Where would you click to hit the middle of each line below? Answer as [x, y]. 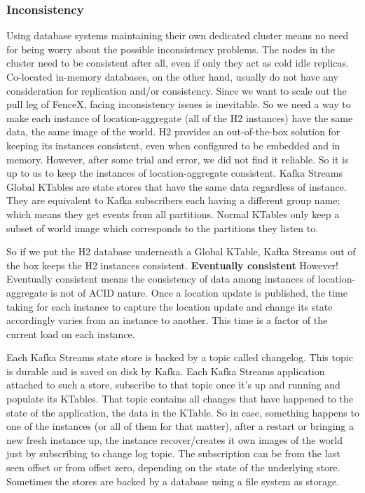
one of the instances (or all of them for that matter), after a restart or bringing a [180, 426]
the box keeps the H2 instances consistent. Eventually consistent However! [172, 265]
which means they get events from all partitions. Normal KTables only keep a [173, 214]
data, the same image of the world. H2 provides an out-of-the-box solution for [173, 131]
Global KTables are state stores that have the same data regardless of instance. [177, 186]
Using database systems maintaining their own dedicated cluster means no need [178, 35]
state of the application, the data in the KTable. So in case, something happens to [183, 412]
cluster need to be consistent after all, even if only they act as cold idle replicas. [178, 63]
